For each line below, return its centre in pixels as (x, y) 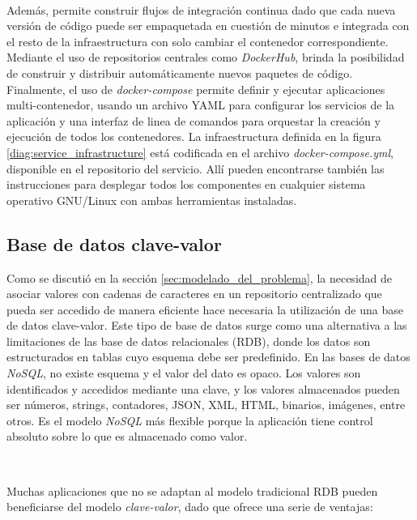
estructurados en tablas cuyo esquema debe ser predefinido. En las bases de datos (208, 357)
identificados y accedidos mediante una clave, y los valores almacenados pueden (203, 388)
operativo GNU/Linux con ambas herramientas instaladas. (152, 200)
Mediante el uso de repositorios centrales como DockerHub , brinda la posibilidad (206, 57)
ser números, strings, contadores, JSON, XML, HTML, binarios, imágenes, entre (206, 405)
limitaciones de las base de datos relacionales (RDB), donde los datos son (189, 341)
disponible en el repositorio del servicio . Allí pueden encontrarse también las (196, 168)
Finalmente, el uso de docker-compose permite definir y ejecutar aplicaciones (196, 89)
